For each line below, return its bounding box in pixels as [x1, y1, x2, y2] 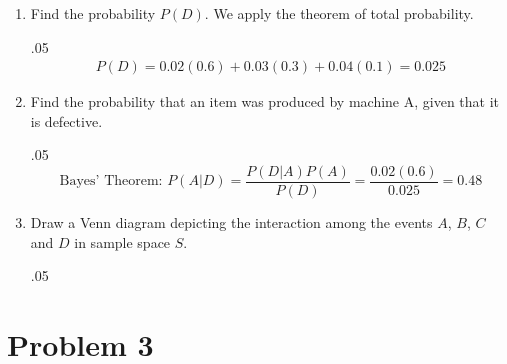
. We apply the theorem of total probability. [204, 3, 474, 23]
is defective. [30, 110, 103, 131]
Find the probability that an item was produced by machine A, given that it [30, 91, 500, 112]
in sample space [74, 231, 171, 252]
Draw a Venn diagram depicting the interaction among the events [30, 212, 433, 233]
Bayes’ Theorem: [59, 174, 163, 189]
